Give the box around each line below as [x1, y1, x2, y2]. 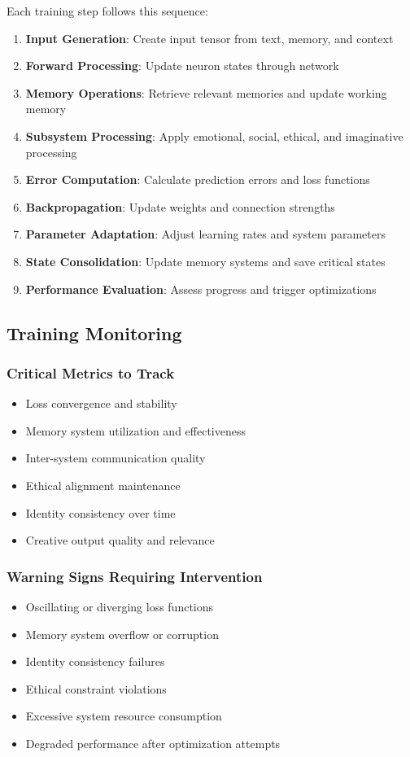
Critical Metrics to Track [7, 362, 175, 383]
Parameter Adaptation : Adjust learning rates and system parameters [25, 225, 386, 243]
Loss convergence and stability [25, 395, 177, 412]
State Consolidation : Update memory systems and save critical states [25, 252, 386, 269]
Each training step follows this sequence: [7, 2, 208, 19]
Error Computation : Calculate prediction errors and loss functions [25, 171, 370, 188]
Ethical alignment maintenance [25, 476, 181, 493]
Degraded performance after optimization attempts [25, 734, 281, 751]
